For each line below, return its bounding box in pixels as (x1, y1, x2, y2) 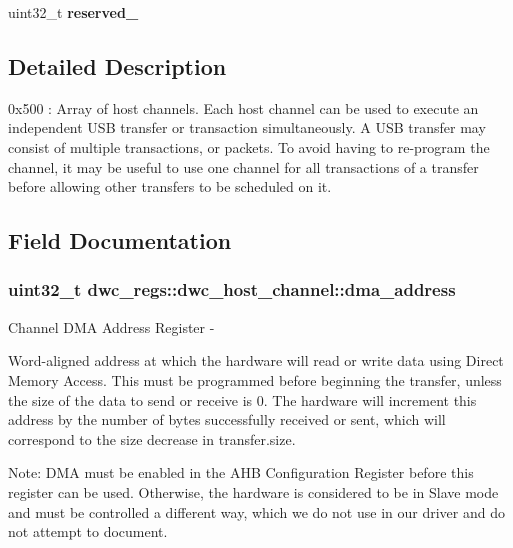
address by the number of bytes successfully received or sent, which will (8, 409, 446, 430)
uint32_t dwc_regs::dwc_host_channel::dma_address (8, 277, 456, 302)
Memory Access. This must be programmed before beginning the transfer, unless (8, 369, 502, 390)
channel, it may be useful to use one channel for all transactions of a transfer (8, 156, 479, 177)
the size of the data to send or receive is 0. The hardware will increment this (8, 389, 477, 410)
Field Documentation (8, 225, 232, 256)
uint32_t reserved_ (8, 2, 139, 22)
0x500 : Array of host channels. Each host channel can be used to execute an (8, 97, 479, 118)
